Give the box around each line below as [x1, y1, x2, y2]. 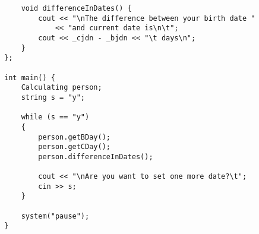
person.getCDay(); [38, 143, 110, 151]
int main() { [4, 73, 55, 82]
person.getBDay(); [38, 132, 110, 141]
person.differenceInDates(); [38, 152, 153, 161]
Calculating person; [21, 83, 102, 92]
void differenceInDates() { [21, 4, 132, 12]
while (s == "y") [21, 113, 90, 122]
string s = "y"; [21, 93, 86, 102]
